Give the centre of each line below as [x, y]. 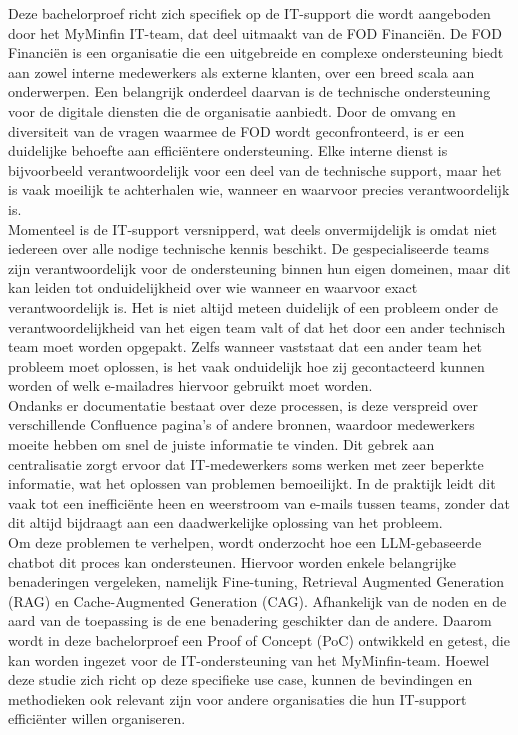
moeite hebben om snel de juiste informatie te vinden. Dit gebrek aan [221, 444]
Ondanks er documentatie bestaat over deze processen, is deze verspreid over [243, 404]
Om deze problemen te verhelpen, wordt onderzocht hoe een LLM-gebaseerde [245, 542]
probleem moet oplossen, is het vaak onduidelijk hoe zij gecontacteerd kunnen [246, 365]
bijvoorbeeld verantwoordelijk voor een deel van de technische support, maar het [255, 169]
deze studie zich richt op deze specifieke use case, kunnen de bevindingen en [240, 679]
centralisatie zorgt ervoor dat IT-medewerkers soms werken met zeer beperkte [246, 463]
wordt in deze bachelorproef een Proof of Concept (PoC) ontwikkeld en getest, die [259, 640]
